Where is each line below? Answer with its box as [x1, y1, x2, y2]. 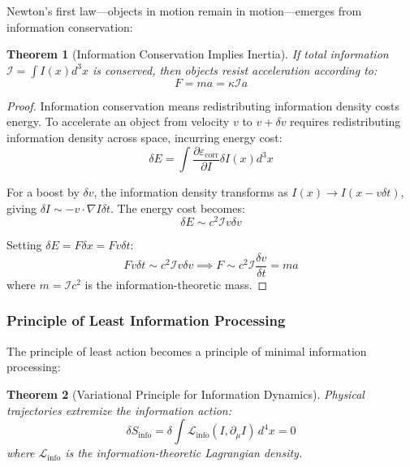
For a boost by [6, 184, 80, 201]
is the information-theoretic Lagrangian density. [65, 444, 303, 461]
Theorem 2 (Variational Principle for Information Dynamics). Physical [6, 385, 365, 402]
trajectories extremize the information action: [6, 401, 232, 418]
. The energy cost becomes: [110, 199, 245, 216]
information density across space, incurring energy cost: [6, 128, 283, 145]
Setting [6, 236, 42, 253]
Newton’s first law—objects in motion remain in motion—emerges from [6, 2, 362, 19]
